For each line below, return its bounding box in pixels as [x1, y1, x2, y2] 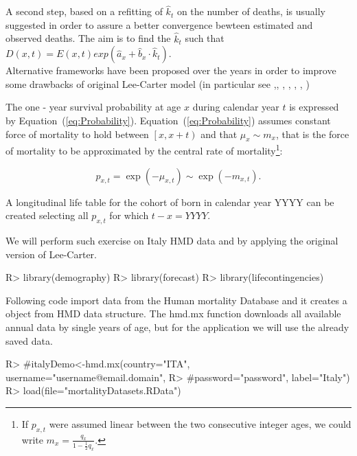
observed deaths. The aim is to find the [5, 31, 171, 45]
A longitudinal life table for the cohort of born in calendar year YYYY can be [5, 194, 334, 209]
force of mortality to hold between [5, 126, 149, 141]
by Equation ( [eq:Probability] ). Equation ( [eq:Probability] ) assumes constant [5, 113, 331, 127]
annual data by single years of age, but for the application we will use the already [5, 320, 349, 334]
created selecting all [5, 208, 89, 223]
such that [185, 31, 224, 45]
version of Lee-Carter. [5, 247, 97, 261]
